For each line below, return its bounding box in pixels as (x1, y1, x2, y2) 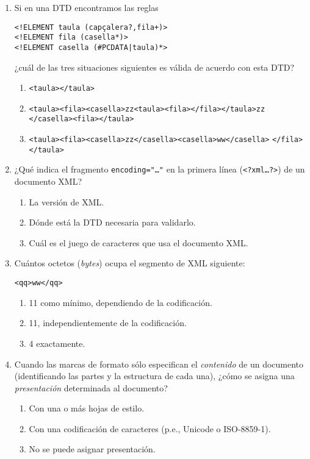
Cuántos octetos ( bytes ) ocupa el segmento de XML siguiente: (14, 257, 245, 269)
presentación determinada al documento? (14, 381, 168, 394)
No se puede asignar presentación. (29, 443, 156, 455)
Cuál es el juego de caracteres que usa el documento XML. (29, 236, 248, 249)
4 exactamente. (29, 336, 85, 349)
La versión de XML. (29, 195, 104, 208)
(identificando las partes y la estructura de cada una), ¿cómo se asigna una (14, 369, 295, 382)
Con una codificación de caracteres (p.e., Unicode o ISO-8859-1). (29, 422, 271, 435)
